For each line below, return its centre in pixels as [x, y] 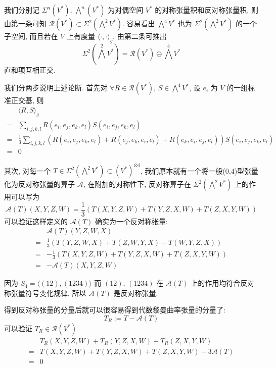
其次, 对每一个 [28, 170]
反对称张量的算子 [46, 184]
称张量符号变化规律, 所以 [45, 293]
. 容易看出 [139, 23]
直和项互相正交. [30, 69]
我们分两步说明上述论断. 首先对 [56, 88]
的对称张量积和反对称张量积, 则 [206, 10]
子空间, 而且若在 [31, 36]
